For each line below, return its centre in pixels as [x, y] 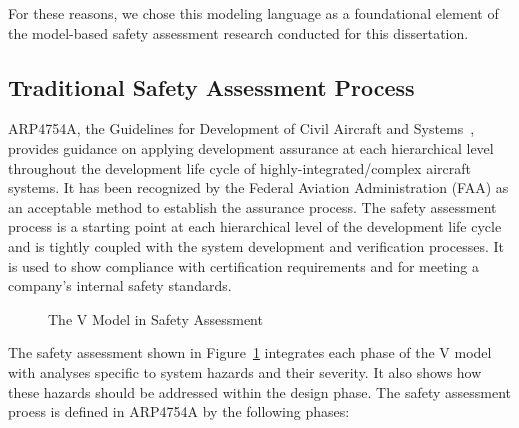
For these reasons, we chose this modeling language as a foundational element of [253, 13]
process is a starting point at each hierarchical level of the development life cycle [255, 226]
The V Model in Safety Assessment [155, 318]
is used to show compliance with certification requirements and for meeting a [243, 265]
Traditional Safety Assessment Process [211, 86]
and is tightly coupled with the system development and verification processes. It [256, 245]
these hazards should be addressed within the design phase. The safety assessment [260, 391]
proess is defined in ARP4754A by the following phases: [179, 411]
